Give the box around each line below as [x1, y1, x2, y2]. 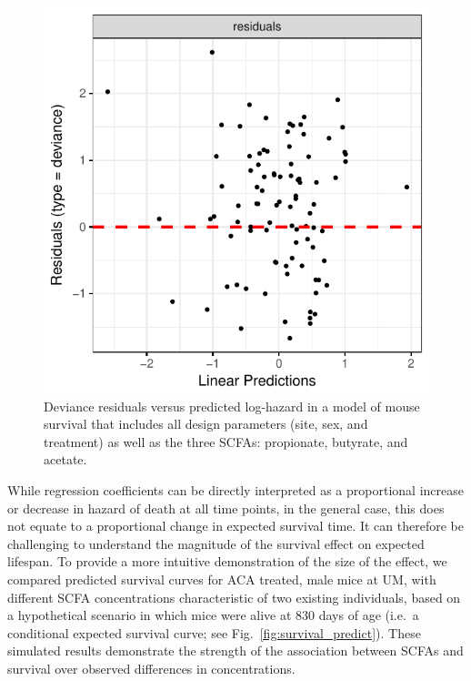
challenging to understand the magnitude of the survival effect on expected [7, 534, 425, 553]
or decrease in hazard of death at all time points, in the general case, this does [7, 498, 445, 517]
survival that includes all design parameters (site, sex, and [44, 414, 368, 433]
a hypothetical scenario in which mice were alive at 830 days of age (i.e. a [7, 605, 419, 625]
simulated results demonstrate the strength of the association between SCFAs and [7, 641, 464, 660]
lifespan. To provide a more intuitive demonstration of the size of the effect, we [7, 552, 447, 571]
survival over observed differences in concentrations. [7, 658, 296, 677]
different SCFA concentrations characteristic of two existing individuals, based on [7, 587, 461, 606]
